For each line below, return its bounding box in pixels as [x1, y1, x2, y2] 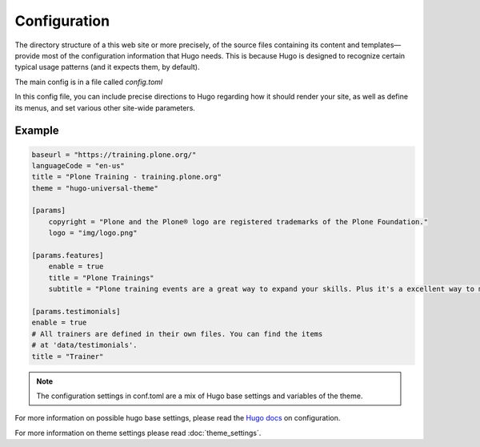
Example [14, 124, 59, 138]
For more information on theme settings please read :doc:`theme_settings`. [14, 428, 262, 437]
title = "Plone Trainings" [48, 273, 155, 282]
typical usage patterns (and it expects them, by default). [14, 62, 200, 72]
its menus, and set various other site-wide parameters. [14, 103, 196, 112]
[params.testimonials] [31, 307, 121, 316]
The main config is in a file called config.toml [14, 77, 163, 87]
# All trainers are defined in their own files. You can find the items [31, 329, 323, 338]
